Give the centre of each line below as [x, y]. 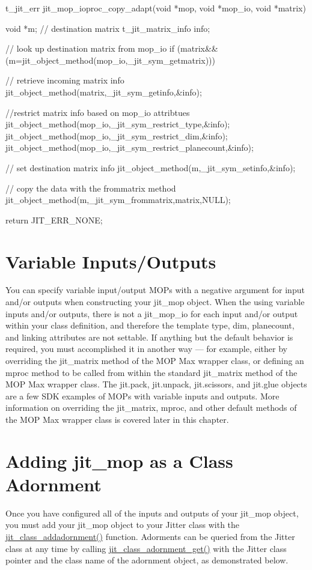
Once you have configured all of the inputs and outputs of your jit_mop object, [152, 513]
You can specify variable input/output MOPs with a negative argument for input [155, 290]
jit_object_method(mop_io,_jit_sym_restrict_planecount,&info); [130, 147]
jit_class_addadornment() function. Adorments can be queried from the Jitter [150, 537]
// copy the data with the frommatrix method [91, 188]
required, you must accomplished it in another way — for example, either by [146, 349]
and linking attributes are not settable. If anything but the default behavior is [149, 337]
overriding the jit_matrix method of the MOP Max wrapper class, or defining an [155, 360]
